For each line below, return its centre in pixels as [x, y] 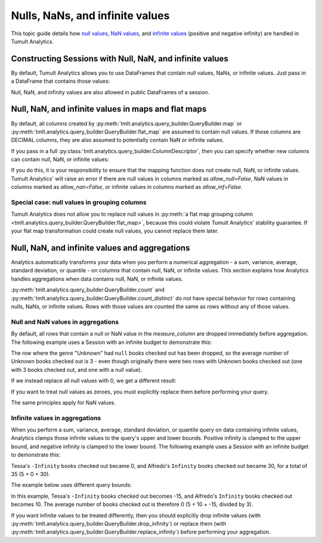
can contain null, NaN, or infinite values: [60, 159]
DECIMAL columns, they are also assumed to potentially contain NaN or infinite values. [117, 140]
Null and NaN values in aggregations [65, 322]
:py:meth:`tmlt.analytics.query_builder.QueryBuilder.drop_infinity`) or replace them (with [119, 523]
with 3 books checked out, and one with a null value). [77, 370]
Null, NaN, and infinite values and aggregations [100, 248]
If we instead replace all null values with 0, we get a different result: [94, 381]
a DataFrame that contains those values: [61, 81]
